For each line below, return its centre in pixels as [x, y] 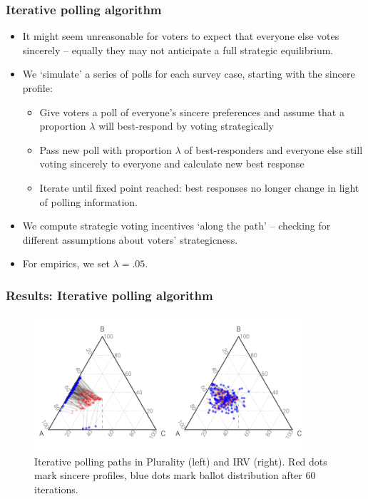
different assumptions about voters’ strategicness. [130, 239]
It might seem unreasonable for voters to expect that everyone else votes [181, 36]
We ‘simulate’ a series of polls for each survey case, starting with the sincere [189, 74]
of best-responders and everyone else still [274, 149]
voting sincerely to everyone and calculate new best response [172, 164]
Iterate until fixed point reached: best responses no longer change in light [199, 187]
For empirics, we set [66, 263]
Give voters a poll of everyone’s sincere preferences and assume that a [192, 112]
